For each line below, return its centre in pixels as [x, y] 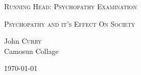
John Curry [23, 41]
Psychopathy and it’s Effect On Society [70, 23]
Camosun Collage [31, 51]
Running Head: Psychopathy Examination [70, 6]
